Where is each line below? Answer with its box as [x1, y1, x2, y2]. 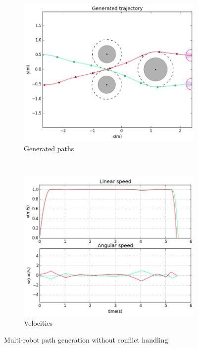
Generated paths [24, 143, 74, 153]
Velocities [24, 318, 53, 328]
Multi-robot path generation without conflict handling [4, 334, 168, 345]
